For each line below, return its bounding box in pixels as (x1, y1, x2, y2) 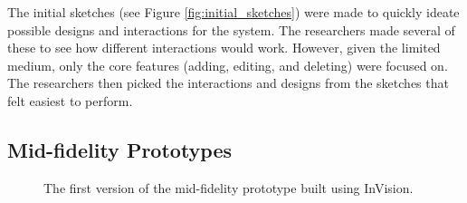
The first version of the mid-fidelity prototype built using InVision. (43, 178, 414, 197)
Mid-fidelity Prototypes (7, 135, 233, 163)
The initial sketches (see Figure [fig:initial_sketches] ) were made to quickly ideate (7, 3, 460, 21)
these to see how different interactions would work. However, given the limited (7, 38, 441, 57)
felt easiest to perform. (7, 91, 133, 110)
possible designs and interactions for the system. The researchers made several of (7, 20, 455, 39)
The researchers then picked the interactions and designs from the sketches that (7, 73, 449, 92)
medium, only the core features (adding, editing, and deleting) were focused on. (7, 55, 448, 74)
